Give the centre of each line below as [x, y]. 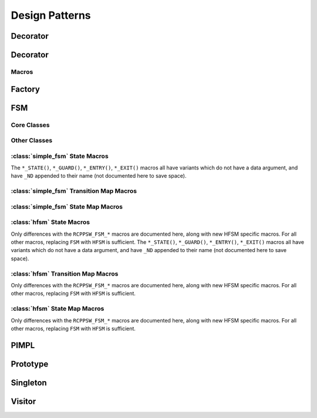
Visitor [23, 401]
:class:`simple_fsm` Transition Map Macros [74, 191]
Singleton [29, 383]
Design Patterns [51, 15]
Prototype [30, 364]
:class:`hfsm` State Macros [50, 222]
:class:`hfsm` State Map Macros [58, 309]
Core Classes [30, 125]
